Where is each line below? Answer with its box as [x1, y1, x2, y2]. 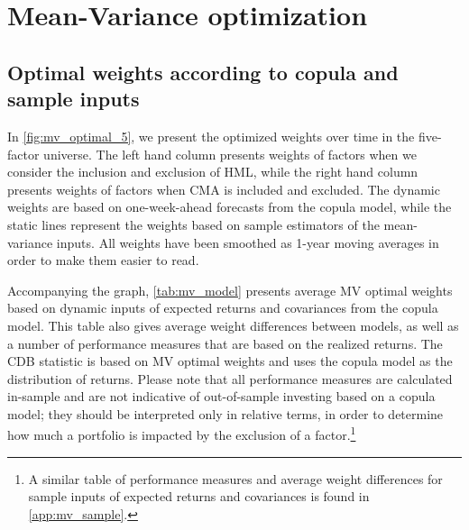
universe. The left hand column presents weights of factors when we [43, 144, 417, 163]
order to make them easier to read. [7, 251, 199, 270]
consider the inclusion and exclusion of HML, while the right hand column [7, 162, 418, 181]
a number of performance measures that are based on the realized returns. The [7, 334, 443, 352]
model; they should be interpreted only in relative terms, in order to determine [7, 404, 444, 423]
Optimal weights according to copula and [7, 58, 399, 86]
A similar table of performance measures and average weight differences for [28, 469, 443, 488]
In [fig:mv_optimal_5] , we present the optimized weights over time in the [7, 126, 415, 145]
